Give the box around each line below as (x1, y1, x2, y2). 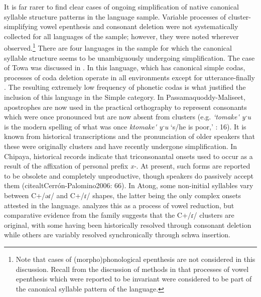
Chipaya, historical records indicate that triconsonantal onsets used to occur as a (4, 151, 253, 161)
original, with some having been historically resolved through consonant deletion (4, 219, 251, 230)
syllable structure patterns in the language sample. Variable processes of (4, 11, 226, 22)
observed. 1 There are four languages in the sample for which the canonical (4, 41, 232, 53)
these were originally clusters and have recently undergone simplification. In (4, 140, 237, 151)
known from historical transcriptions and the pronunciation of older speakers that (4, 131, 255, 141)
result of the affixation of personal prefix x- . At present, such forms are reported (4, 161, 250, 171)
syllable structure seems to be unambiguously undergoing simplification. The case (4, 52, 255, 63)
